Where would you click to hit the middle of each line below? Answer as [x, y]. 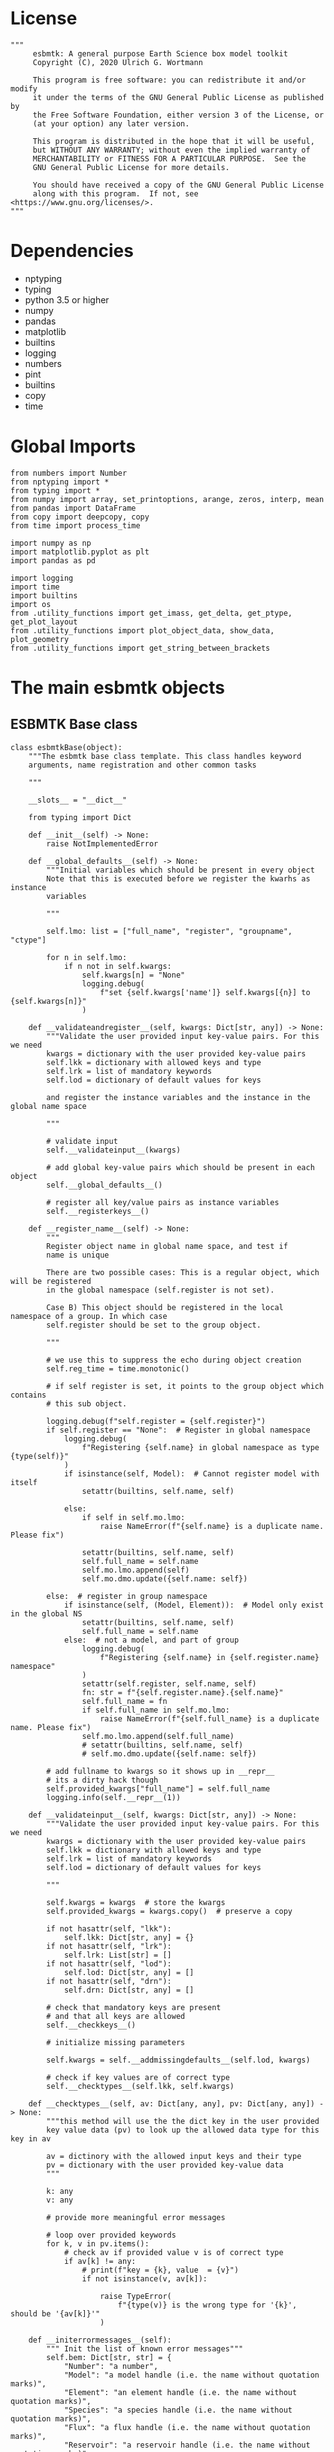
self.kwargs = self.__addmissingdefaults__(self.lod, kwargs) [178, 2060]
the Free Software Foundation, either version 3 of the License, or [178, 115]
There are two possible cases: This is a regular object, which [183, 1272]
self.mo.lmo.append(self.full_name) [158, 1736]
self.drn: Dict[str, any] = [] [129, 1990]
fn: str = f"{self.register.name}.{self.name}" [182, 1692]
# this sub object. [87, 1403]
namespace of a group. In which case [89, 1316]
